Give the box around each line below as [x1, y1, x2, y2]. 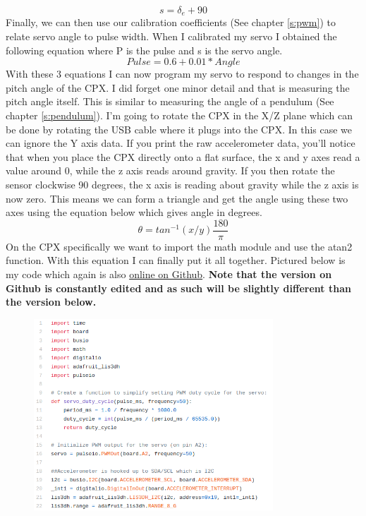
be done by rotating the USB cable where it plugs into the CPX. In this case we [6, 121, 353, 136]
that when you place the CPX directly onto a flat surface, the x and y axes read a [6, 149, 360, 164]
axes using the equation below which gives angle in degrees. [6, 205, 262, 220]
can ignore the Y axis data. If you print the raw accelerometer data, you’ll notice [6, 136, 355, 150]
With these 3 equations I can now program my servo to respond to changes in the [6, 66, 359, 81]
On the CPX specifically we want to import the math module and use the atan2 [6, 239, 353, 253]
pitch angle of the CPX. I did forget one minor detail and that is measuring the [6, 80, 350, 95]
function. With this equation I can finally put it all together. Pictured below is [6, 253, 346, 268]
